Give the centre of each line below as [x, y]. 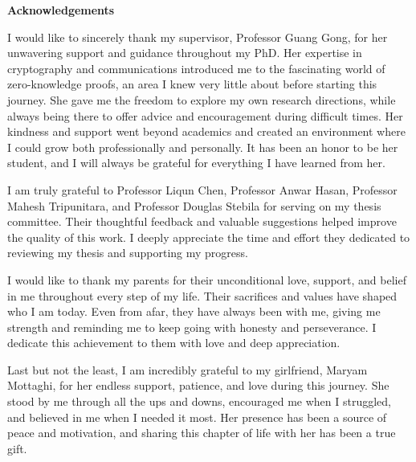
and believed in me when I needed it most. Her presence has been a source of [197, 417]
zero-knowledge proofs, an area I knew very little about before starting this [192, 84]
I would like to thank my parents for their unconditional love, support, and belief [207, 279]
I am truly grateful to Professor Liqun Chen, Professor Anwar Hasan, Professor [202, 189]
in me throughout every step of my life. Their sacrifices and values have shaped [202, 295]
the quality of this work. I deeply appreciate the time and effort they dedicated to [209, 237]
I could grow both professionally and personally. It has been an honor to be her [203, 147]
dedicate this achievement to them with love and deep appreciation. [174, 343]
